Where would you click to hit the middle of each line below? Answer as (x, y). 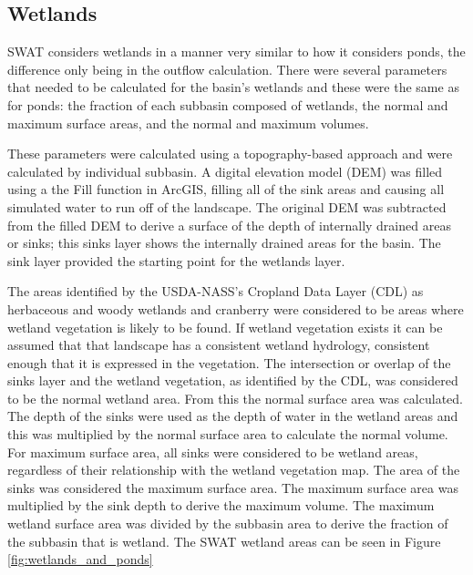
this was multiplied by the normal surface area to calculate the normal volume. (228, 434)
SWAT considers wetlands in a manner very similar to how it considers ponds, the (236, 51)
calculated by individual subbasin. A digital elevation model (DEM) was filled (225, 171)
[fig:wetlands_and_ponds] (80, 559)
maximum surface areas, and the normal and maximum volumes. (188, 123)
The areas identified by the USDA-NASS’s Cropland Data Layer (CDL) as (216, 291)
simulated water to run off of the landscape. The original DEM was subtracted (227, 206)
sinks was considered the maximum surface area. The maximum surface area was (233, 487)
